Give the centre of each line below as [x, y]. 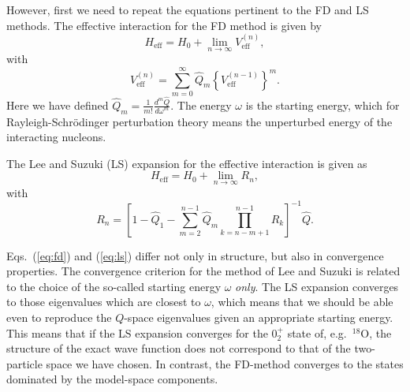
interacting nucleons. [56, 137]
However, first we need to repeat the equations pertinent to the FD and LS [188, 9]
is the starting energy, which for [322, 105]
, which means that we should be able [302, 302]
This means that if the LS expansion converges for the [137, 332]
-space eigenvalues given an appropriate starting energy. [259, 317]
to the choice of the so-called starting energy [114, 286]
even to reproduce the [59, 317]
